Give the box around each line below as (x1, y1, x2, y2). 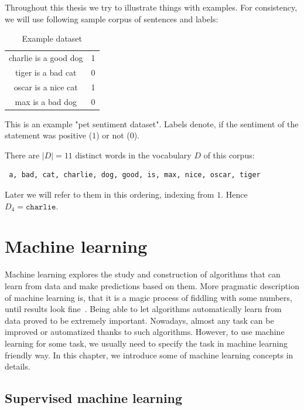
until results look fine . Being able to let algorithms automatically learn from (5, 303, 282, 315)
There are (5, 148, 40, 161)
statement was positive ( (5, 129, 93, 141)
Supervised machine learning (5, 389, 183, 407)
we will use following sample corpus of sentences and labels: (5, 12, 218, 25)
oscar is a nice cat (13, 80, 78, 93)
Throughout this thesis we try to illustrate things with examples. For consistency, (5, 1, 298, 13)
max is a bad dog (15, 95, 77, 107)
